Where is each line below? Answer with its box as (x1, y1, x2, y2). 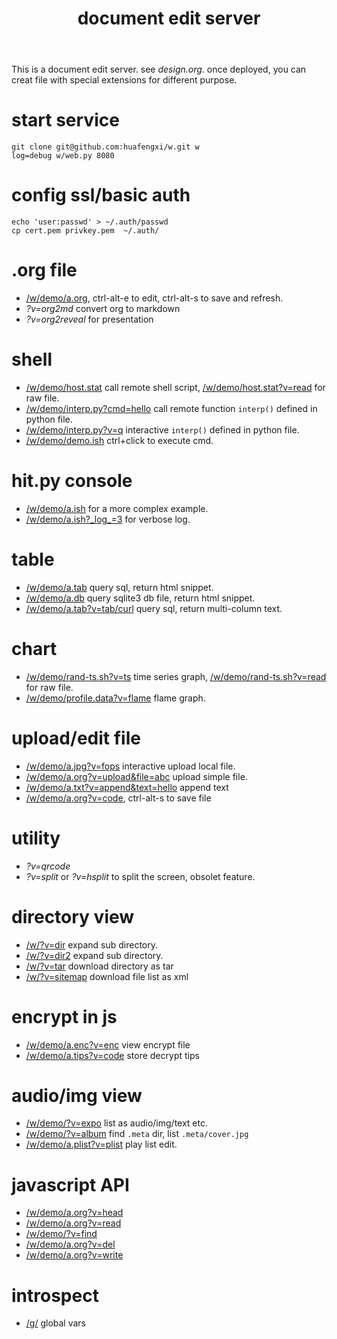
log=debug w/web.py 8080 (11, 151, 115, 161)
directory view (11, 905, 135, 928)
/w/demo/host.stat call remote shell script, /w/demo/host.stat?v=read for (25, 381, 326, 393)
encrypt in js (11, 1005, 118, 1028)
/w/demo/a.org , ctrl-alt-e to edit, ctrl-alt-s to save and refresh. (25, 292, 284, 304)
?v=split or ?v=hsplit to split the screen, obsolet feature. (25, 870, 256, 882)
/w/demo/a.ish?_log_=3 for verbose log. (25, 513, 191, 525)
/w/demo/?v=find (25, 1228, 98, 1240)
